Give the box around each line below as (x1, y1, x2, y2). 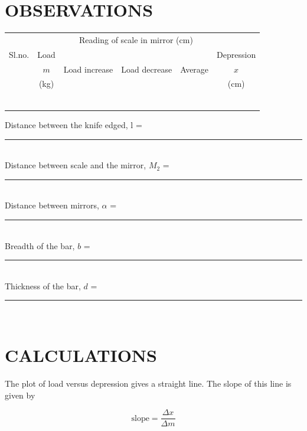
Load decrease (121, 63, 172, 75)
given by (5, 388, 35, 401)
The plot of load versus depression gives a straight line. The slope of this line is (5, 377, 292, 390)
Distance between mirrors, (5, 199, 99, 211)
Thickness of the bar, (5, 279, 81, 292)
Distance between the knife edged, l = (5, 119, 142, 130)
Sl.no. (9, 48, 30, 60)
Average (180, 63, 209, 75)
